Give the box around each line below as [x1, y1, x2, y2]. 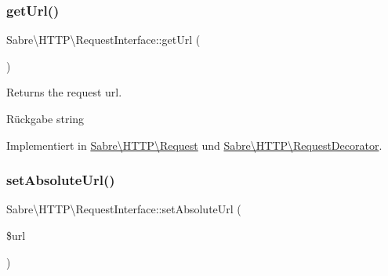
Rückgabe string [6, 111, 85, 126]
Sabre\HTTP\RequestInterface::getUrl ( [6, 31, 201, 48]
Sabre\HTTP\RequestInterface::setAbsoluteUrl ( [6, 201, 241, 217]
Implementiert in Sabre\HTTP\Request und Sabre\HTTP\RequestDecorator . [6, 136, 383, 153]
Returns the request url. [6, 84, 122, 100]
